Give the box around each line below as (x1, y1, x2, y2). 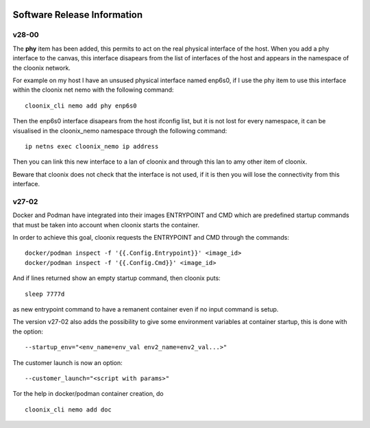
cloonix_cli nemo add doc (25, 405, 112, 414)
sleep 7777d (25, 290, 65, 298)
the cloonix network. (12, 64, 71, 72)
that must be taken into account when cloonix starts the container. (12, 221, 200, 229)
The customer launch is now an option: (12, 358, 123, 366)
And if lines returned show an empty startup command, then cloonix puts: (12, 274, 221, 282)
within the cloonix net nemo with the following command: (12, 86, 174, 94)
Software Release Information (12, 9, 143, 21)
